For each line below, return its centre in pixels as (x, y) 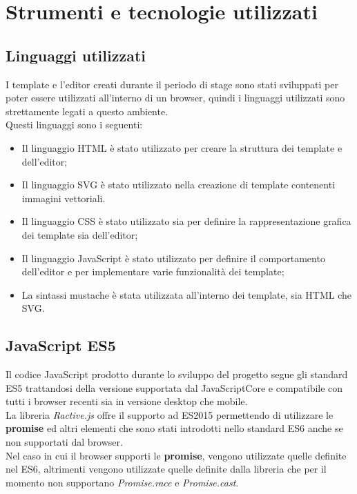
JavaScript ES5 (61, 345)
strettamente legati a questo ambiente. (87, 111)
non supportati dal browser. (64, 442)
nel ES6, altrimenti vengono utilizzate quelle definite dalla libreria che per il (166, 469)
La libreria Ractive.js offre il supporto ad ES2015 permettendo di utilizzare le (170, 414)
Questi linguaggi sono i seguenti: (74, 125)
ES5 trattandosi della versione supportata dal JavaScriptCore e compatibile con (174, 387)
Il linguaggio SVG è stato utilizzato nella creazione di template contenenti (178, 185)
